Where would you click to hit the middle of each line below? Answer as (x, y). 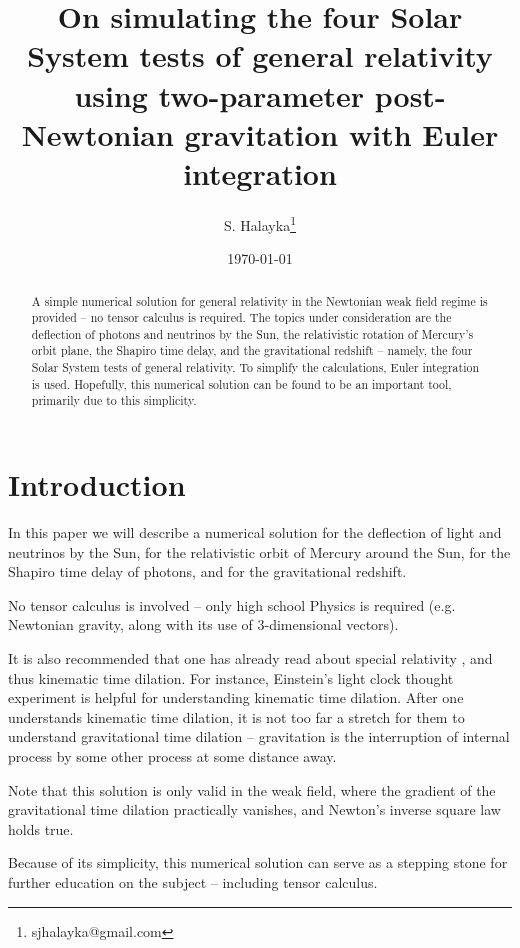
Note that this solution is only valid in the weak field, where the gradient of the (252, 789)
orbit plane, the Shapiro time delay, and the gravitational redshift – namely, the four (252, 350)
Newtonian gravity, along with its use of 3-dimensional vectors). (203, 624)
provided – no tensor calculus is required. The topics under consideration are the (241, 317)
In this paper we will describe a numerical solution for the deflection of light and (255, 532)
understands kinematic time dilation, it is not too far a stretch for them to (236, 716)
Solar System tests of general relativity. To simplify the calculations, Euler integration (255, 367)
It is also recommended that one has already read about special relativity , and (250, 658)
